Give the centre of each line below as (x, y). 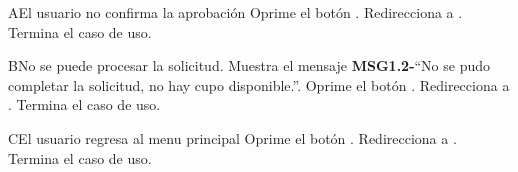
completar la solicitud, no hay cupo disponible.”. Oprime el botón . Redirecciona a (259, 84)
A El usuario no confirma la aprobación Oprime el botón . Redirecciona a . (235, 12)
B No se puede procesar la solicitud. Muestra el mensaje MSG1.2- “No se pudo (249, 65)
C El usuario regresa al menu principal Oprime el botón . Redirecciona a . (232, 137)
